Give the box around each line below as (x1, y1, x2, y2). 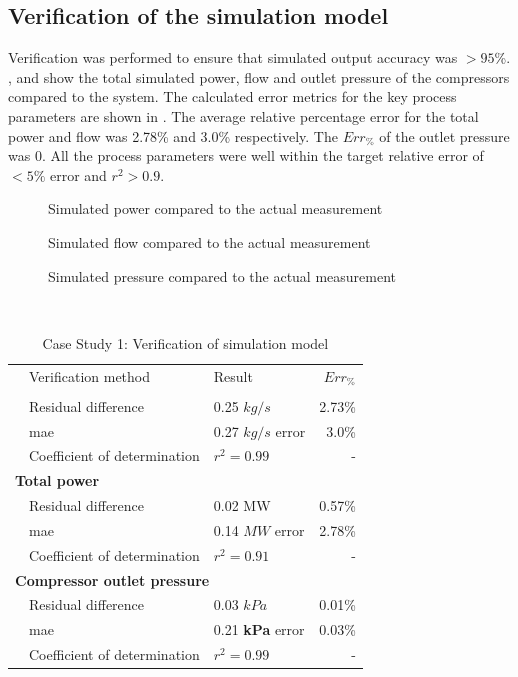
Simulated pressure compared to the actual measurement (48, 265, 397, 286)
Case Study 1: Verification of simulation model (42, 332, 329, 353)
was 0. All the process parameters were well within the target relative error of (8, 145, 484, 166)
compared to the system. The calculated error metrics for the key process (8, 86, 457, 107)
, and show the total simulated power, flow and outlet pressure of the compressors (8, 66, 510, 87)
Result (213, 365, 253, 386)
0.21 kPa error (213, 619, 305, 640)
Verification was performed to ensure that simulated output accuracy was (8, 47, 458, 68)
